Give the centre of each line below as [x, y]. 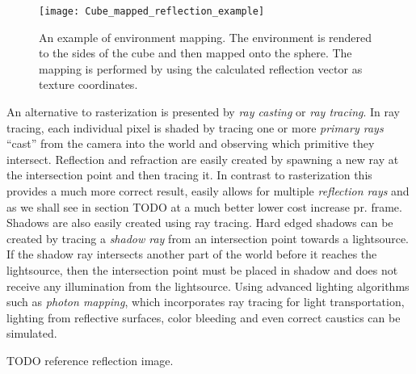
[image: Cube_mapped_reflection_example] [152, 11]
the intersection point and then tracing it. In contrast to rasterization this [189, 175]
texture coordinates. [88, 84]
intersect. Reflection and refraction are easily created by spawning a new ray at [203, 159]
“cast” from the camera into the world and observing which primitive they [191, 143]
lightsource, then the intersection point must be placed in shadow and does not [202, 269]
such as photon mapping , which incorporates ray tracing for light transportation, [206, 302]
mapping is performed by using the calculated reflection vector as [201, 68]
